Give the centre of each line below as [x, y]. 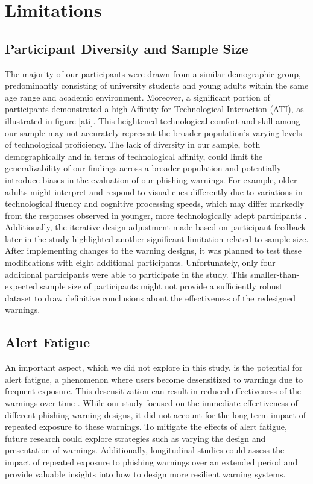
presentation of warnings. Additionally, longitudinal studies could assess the [145, 450]
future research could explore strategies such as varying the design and [135, 438]
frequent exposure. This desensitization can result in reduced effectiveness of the [153, 391]
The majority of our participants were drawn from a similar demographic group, [153, 73]
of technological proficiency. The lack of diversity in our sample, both [133, 144]
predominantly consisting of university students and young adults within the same [157, 85]
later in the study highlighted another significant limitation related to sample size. [157, 238]
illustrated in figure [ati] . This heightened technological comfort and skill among [153, 120]
